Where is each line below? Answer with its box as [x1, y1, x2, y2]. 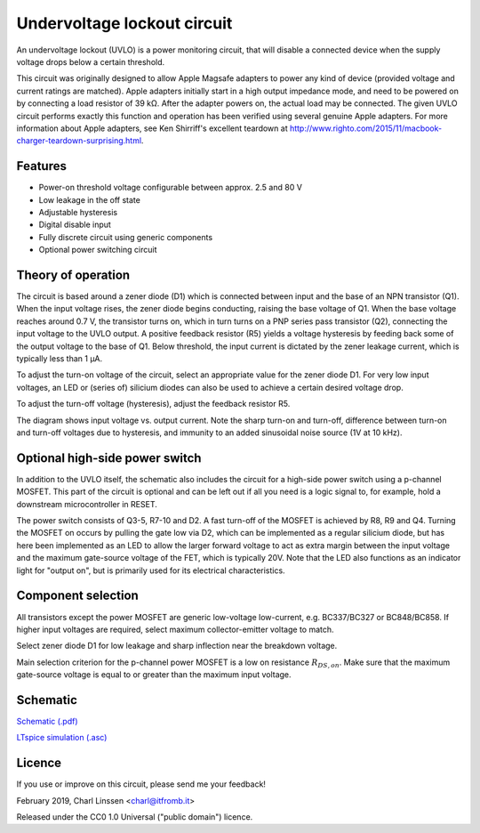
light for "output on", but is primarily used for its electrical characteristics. [16, 565, 285, 576]
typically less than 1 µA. [16, 353, 103, 364]
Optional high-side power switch [16, 450, 202, 465]
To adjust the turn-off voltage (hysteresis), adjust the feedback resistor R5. [16, 399, 291, 409]
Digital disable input [38, 219, 111, 230]
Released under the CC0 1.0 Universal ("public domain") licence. [16, 812, 253, 822]
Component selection [16, 588, 140, 603]
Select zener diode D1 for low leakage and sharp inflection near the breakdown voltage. [16, 641, 338, 651]
